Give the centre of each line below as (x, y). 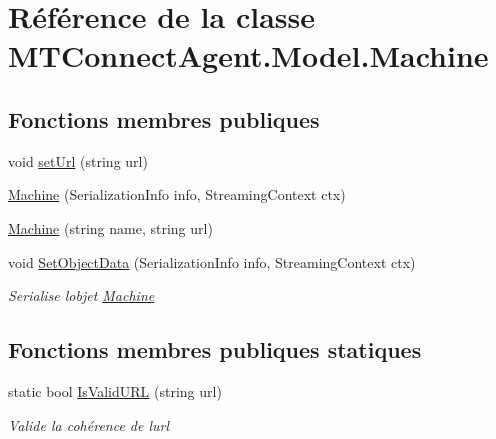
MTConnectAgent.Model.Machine (248, 55)
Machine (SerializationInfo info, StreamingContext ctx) (177, 194)
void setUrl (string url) (78, 160)
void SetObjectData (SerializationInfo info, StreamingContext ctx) (212, 261)
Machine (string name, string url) (110, 227)
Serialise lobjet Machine (81, 295)
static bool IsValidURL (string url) (115, 390)
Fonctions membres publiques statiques (215, 349)
